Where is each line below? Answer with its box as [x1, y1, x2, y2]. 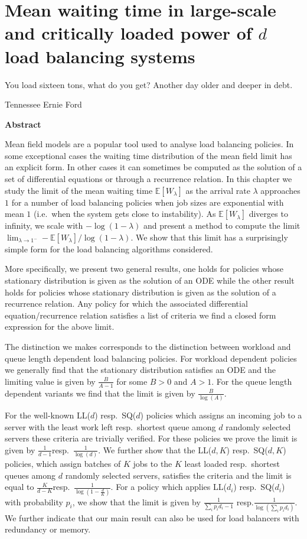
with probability [5, 495, 63, 508]
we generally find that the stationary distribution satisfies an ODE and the [5, 363, 276, 376]
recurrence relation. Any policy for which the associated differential [5, 297, 248, 310]
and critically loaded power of [5, 21, 252, 45]
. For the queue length [211, 375, 292, 387]
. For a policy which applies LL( [110, 480, 227, 493]
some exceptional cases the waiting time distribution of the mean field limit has [5, 149, 292, 161]
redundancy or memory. [5, 523, 91, 535]
